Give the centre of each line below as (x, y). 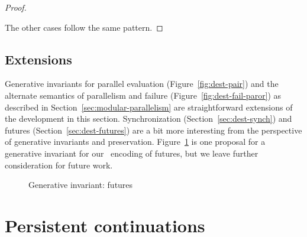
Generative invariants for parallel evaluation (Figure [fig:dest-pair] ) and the (142, 84)
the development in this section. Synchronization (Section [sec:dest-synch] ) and (148, 119)
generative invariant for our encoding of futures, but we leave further (132, 153)
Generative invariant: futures (81, 185)
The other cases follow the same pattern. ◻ (84, 27)
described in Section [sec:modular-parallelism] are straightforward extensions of (149, 107)
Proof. (16, 7)
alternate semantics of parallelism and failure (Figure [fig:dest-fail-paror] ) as (143, 95)
